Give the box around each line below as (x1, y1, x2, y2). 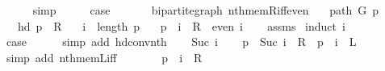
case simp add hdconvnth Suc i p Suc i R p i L (6, 33, 357, 50)
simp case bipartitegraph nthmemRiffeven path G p (32, 2, 379, 18)
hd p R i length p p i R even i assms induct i (17, 17, 345, 34)
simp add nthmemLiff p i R (6, 48, 203, 65)
